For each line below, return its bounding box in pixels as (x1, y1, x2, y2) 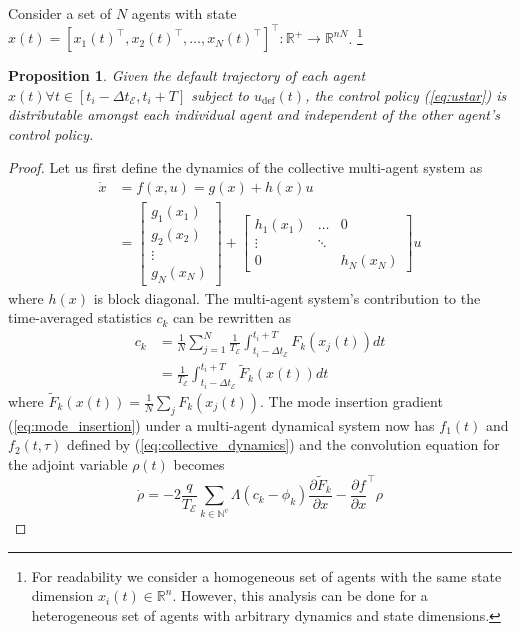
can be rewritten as (173, 307, 291, 328)
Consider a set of (8, 3, 112, 23)
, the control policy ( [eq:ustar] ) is (305, 84, 507, 105)
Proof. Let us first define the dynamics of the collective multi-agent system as (8, 157, 483, 178)
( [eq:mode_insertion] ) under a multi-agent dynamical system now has (8, 414, 435, 435)
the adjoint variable (8, 453, 128, 474)
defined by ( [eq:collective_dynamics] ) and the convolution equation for (67, 434, 500, 455)
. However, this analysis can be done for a (172, 585, 428, 606)
